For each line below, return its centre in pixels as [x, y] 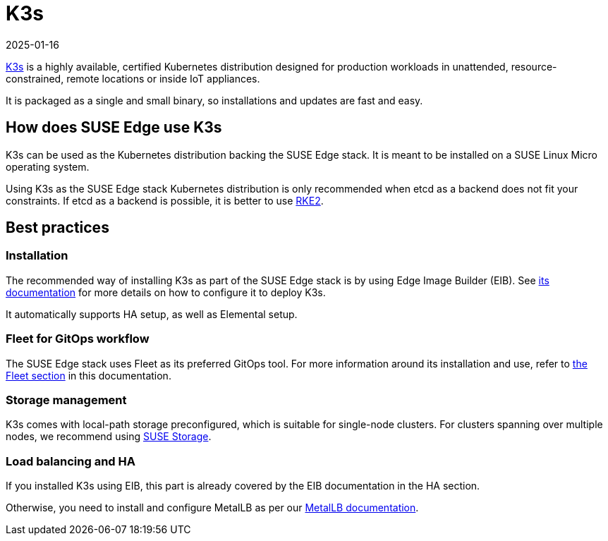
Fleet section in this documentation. [89, 375]
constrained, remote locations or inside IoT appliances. [133, 78]
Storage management [66, 400]
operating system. [48, 166]
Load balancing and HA [71, 461]
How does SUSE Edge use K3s [114, 128]
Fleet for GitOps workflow [78, 339]
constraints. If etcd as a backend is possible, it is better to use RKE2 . [165, 200]
